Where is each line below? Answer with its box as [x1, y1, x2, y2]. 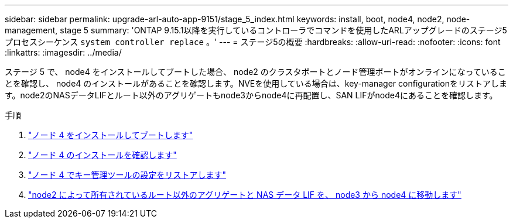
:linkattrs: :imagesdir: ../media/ [5, 47, 122, 57]
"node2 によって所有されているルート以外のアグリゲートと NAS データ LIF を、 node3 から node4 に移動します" [28, 190, 461, 200]
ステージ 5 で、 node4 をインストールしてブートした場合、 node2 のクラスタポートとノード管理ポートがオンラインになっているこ [5, 67, 506, 77]
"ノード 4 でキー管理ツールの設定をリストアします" [28, 170, 226, 180]
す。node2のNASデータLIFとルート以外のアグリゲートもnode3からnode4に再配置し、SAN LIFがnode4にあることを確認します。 [5, 90, 498, 100]
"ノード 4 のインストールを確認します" [28, 150, 177, 160]
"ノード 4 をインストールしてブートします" [28, 130, 193, 140]
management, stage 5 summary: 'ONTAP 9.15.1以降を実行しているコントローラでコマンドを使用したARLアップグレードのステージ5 [5, 25, 507, 35]
